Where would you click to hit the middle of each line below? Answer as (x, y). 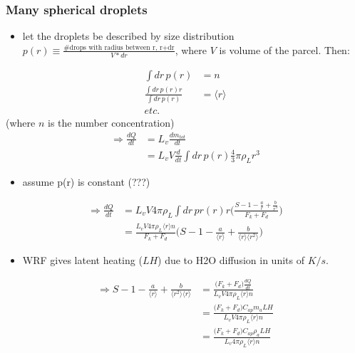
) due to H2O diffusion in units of (231, 259)
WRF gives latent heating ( (82, 259)
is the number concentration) (111, 122)
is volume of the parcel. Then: (284, 49)
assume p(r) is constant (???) (86, 181)
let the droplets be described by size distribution (128, 36)
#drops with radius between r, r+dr (119, 47)
